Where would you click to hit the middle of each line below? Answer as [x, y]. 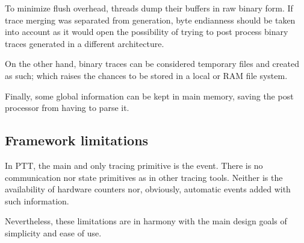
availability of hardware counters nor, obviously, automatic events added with [148, 189]
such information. [37, 200]
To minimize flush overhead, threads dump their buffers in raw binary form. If [149, 8]
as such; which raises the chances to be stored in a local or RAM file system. [146, 75]
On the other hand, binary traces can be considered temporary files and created [152, 64]
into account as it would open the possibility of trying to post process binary [147, 32]
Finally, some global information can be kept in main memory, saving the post [149, 96]
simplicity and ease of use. [53, 232]
